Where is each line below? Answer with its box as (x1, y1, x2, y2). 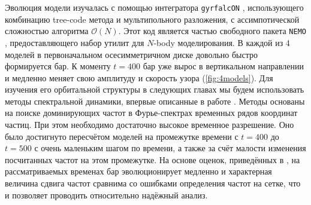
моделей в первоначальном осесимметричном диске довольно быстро (5, 48, 258, 60)
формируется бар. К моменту (5, 60, 111, 72)
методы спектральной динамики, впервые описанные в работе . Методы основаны (5, 94, 305, 107)
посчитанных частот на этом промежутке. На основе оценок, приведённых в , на (5, 153, 300, 166)
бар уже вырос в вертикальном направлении (143, 60, 304, 72)
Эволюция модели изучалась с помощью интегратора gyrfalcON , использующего (5, 1, 304, 13)
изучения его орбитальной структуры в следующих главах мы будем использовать (5, 83, 304, 96)
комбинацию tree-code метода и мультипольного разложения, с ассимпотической (5, 13, 300, 25)
